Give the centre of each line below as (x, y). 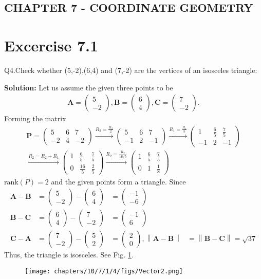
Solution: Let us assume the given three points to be (89, 87)
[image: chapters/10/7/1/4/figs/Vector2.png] (104, 271)
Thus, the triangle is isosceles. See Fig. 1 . (69, 255)
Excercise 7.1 (51, 45)
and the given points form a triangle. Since (118, 181)
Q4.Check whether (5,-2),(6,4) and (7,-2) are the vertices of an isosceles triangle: (131, 70)
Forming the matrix (35, 118)
